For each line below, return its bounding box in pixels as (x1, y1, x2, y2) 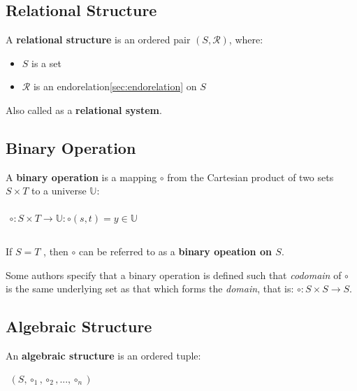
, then (43, 244, 68, 259)
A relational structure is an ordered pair (6, 32, 191, 47)
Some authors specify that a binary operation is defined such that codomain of (6, 267, 342, 282)
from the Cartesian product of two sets (167, 169, 334, 184)
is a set (31, 55, 61, 70)
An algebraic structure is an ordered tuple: (6, 348, 201, 363)
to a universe (31, 183, 87, 198)
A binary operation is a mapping (6, 169, 157, 184)
